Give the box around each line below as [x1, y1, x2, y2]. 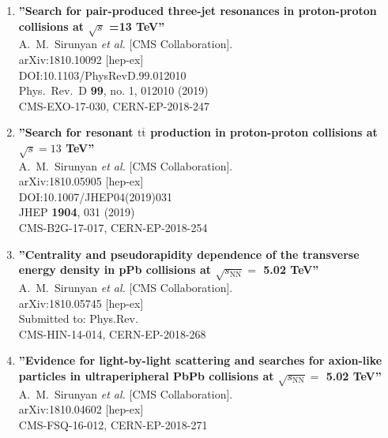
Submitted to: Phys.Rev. [18, 310, 138, 327]
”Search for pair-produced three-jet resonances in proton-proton [18, 2, 377, 18]
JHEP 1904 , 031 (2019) [18, 204, 135, 220]
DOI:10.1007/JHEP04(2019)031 [18, 188, 172, 204]
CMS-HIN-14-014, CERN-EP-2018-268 [18, 325, 206, 342]
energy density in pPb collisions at [18, 261, 212, 278]
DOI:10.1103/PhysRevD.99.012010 [18, 66, 186, 83]
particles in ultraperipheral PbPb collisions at [18, 367, 274, 384]
